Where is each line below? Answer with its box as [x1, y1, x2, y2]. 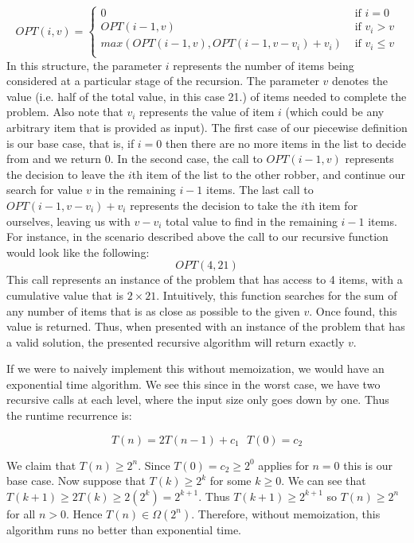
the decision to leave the [6, 165, 125, 182]
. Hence [65, 505, 103, 522]
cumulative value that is [6, 286, 124, 303]
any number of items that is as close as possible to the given [6, 302, 300, 319]
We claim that [6, 456, 76, 473]
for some [209, 472, 252, 489]
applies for [258, 456, 309, 473]
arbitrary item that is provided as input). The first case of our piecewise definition [6, 118, 408, 135]
